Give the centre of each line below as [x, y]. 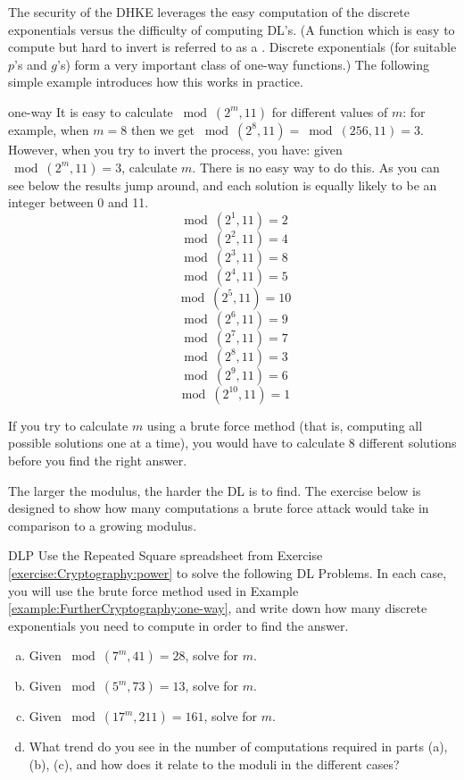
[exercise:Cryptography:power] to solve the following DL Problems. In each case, [228, 572]
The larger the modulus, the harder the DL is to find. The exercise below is [215, 490]
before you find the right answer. [98, 460]
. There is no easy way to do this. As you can [316, 167]
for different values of [330, 111]
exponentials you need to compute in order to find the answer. [178, 625]
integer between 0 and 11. [79, 202]
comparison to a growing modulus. [103, 525]
